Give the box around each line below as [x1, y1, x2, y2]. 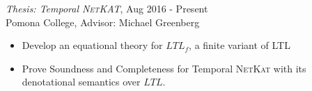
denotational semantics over [22, 74, 141, 89]
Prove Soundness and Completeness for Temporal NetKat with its [22, 61, 306, 75]
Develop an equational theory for [22, 38, 163, 52]
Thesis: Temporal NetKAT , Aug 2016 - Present [6, 1, 208, 15]
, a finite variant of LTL [189, 38, 290, 52]
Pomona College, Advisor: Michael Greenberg [6, 14, 200, 29]
